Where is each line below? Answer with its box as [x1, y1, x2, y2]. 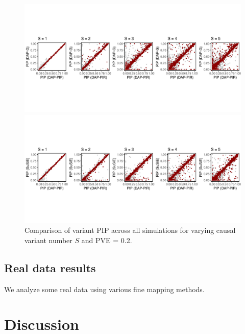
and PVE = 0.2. [81, 234, 132, 245]
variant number [24, 234, 72, 245]
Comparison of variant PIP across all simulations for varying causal [24, 225, 236, 235]
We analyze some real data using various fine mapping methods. [4, 283, 205, 294]
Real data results [4, 259, 96, 275]
